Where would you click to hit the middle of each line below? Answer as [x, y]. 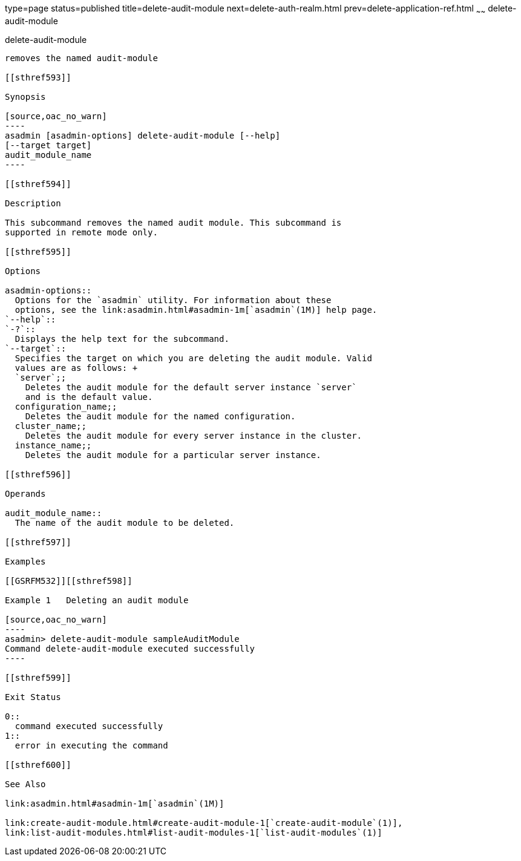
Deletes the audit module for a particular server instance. [173, 455]
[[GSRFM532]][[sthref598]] [69, 581]
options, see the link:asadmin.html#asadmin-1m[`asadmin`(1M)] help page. [196, 309]
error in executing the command [91, 745]
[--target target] [48, 145]
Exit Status [33, 697]
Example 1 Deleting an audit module [97, 600]
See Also [25, 784]
